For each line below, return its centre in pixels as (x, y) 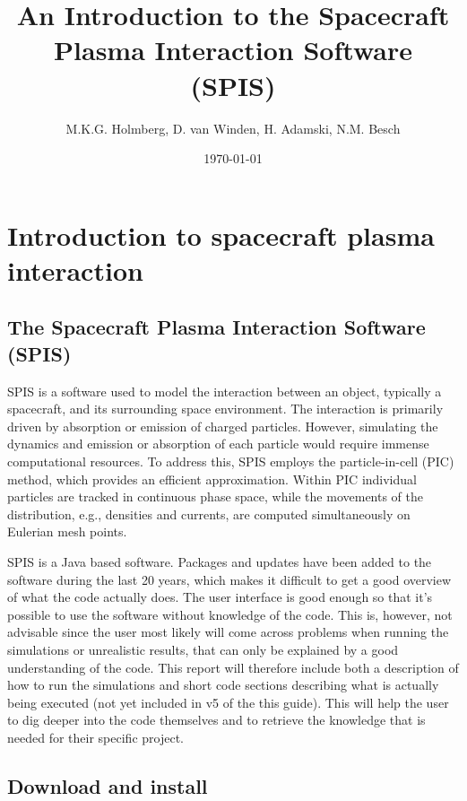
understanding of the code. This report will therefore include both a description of (233, 667)
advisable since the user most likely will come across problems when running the (228, 632)
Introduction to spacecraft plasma (221, 235)
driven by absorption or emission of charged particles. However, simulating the (223, 426)
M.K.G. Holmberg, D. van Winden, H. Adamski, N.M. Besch (233, 128)
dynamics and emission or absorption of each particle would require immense (218, 444)
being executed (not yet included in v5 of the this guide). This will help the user (228, 702)
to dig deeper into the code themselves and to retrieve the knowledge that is (216, 720)
